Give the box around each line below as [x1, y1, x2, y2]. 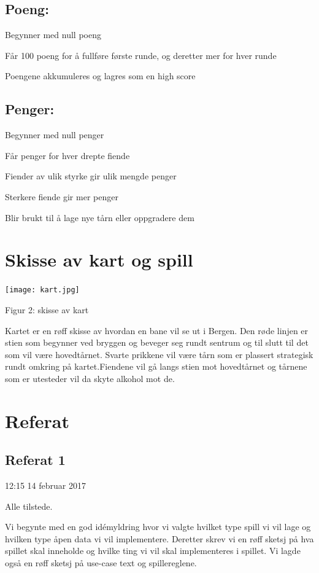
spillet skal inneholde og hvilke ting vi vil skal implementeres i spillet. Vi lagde [5, 544, 301, 557]
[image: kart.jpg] [5, 286, 80, 295]
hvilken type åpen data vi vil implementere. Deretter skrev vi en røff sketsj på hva [5, 532, 314, 545]
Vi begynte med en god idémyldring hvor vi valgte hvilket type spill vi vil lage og [5, 520, 311, 533]
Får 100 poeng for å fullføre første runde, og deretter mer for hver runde [5, 49, 277, 61]
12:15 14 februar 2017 [5, 479, 86, 492]
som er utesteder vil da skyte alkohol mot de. [5, 372, 175, 384]
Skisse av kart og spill [5, 247, 193, 272]
